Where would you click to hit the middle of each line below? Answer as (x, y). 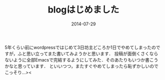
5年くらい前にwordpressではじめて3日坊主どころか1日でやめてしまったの (80, 47)
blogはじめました (83, 10)
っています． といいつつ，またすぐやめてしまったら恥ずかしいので (90, 66)
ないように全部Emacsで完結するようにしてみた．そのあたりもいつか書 (77, 59)
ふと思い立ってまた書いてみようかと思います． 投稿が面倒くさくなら (88, 53)
